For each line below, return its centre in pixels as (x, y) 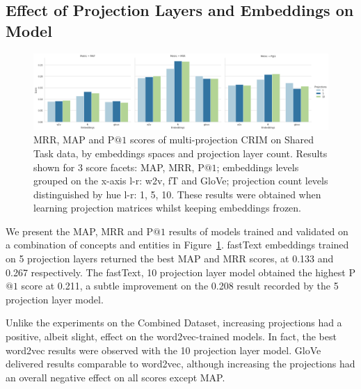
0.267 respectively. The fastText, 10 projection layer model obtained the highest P (180, 272)
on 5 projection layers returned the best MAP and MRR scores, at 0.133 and (170, 259)
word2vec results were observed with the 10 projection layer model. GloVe (163, 350)
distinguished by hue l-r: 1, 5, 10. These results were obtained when (177, 194)
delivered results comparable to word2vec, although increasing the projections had (180, 364)
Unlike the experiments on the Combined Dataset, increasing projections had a (174, 323)
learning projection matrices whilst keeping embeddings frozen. (168, 208)
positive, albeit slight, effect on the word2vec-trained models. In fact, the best (171, 336)
